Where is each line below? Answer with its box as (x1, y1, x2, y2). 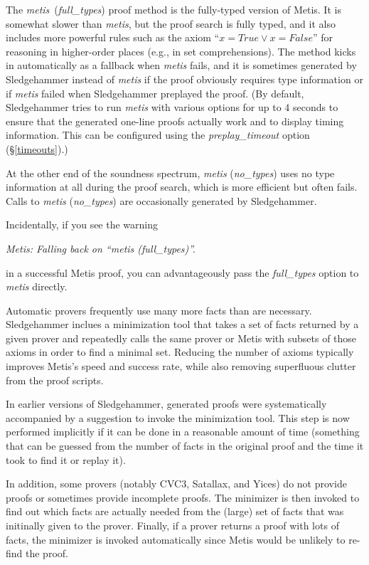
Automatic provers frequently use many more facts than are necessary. (6, 302, 312, 317)
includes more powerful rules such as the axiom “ (6, 30, 220, 45)
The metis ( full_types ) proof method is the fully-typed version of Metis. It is (6, 2, 341, 16)
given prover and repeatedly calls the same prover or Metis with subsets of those (6, 330, 357, 345)
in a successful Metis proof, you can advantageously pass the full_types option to (6, 265, 359, 280)
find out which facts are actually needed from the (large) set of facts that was (6, 504, 344, 519)
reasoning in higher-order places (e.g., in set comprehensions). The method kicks (6, 43, 356, 58)
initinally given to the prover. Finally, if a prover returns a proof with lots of (6, 518, 339, 532)
